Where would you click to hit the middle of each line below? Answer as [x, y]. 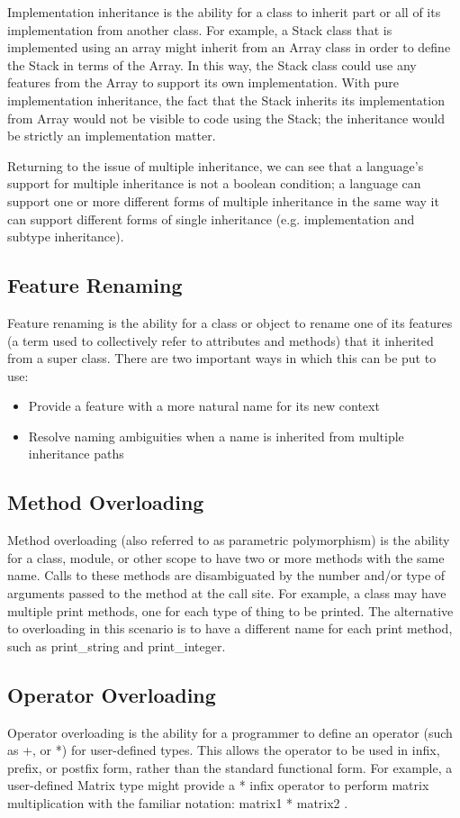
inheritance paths [76, 454]
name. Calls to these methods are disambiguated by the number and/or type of [226, 575]
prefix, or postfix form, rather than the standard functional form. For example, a [230, 767]
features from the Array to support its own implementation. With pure [203, 82]
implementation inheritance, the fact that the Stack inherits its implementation [226, 100]
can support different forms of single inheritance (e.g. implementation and [211, 218]
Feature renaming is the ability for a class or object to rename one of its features [230, 322]
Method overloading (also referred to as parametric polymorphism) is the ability [229, 540]
